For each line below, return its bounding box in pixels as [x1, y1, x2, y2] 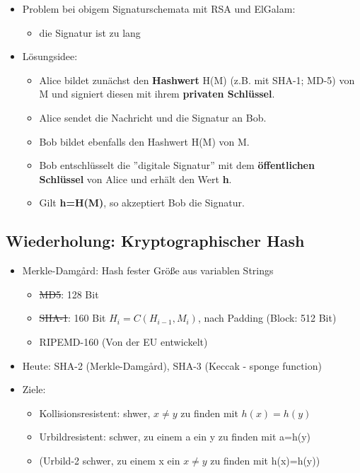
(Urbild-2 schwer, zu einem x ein [39, 452, 180, 467]
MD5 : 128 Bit [39, 286, 99, 301]
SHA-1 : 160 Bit [39, 310, 106, 325]
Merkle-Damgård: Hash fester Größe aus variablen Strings [22, 263, 274, 278]
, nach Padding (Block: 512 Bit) [197, 310, 337, 325]
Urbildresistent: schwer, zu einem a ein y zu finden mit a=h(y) [39, 429, 310, 444]
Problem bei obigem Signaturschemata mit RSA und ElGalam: [22, 1, 296, 16]
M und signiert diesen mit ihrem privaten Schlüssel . [39, 86, 275, 101]
